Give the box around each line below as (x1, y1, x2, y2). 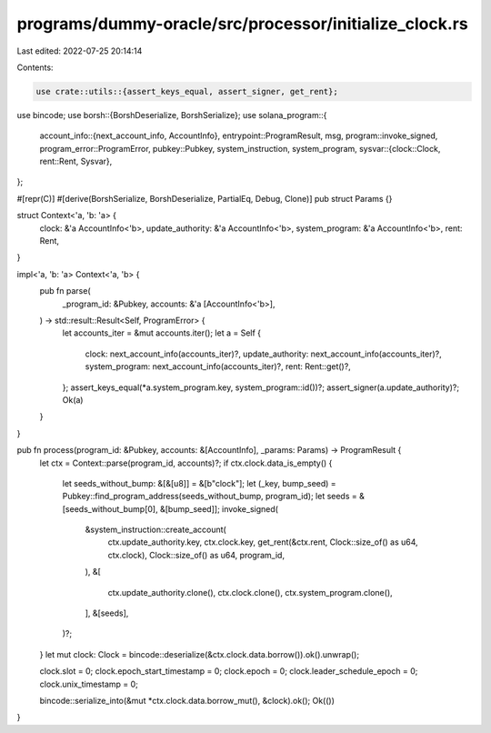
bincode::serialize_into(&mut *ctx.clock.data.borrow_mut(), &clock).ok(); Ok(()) (39, 695, 336, 706)
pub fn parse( (39, 286, 91, 296)
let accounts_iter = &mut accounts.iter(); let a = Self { (62, 327, 262, 338)
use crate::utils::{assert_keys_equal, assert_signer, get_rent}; (35, 86, 338, 96)
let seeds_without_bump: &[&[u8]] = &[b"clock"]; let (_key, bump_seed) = (62, 477, 336, 488)
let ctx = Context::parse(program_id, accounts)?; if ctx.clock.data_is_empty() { (39, 457, 333, 468)
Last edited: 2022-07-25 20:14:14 (16, 45, 143, 56)
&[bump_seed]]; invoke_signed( (159, 503, 279, 514)
